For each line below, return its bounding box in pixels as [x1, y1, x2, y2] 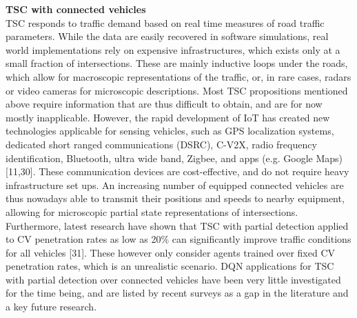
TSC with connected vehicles [6, 2, 146, 16]
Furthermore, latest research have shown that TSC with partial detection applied [6, 218, 349, 232]
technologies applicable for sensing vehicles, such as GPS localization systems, [6, 123, 334, 138]
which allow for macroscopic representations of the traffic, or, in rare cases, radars [6, 69, 351, 83]
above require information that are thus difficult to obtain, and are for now [6, 97, 323, 111]
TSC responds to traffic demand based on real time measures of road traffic [6, 15, 325, 30]
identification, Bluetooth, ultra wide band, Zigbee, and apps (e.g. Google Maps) [6, 150, 343, 165]
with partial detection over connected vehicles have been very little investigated [6, 272, 341, 286]
